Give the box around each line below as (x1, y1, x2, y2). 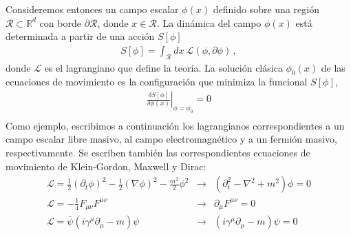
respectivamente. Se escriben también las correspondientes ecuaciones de (6, 145, 310, 159)
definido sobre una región (213, 2, 319, 16)
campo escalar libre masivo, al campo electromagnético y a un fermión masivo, (6, 132, 337, 146)
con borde (39, 15, 81, 30)
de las (321, 60, 345, 74)
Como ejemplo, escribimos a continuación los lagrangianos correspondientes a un (6, 118, 345, 132)
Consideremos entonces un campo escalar (6, 2, 179, 16)
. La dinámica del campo (156, 15, 262, 30)
